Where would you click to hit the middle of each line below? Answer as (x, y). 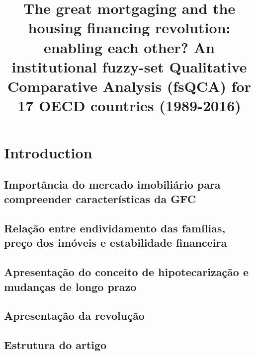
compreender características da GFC (100, 199)
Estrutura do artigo (55, 345)
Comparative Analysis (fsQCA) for (129, 86)
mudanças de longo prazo (70, 286)
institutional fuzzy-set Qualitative (129, 66)
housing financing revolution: (129, 28)
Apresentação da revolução (74, 316)
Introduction (48, 153)
